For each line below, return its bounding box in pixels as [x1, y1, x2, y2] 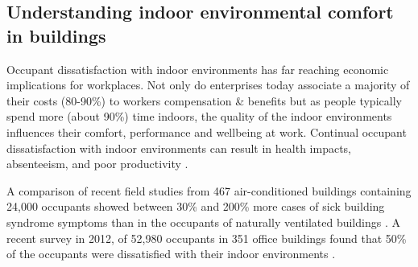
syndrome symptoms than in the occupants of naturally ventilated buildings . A [6, 213, 400, 230]
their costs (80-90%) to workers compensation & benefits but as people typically [6, 92, 402, 109]
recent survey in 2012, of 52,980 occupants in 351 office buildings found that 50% [6, 229, 407, 246]
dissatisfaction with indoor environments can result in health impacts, [6, 139, 351, 156]
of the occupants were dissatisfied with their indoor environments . [6, 245, 336, 262]
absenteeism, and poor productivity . [6, 155, 188, 172]
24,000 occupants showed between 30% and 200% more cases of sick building [6, 198, 385, 215]
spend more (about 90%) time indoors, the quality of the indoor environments [6, 108, 392, 125]
